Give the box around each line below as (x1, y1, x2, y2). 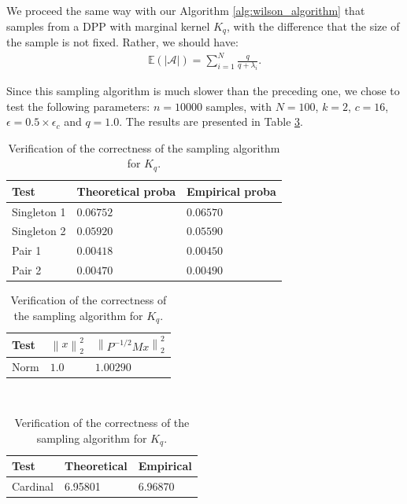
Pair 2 (12, 262, 42, 278)
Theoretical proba (76, 182, 176, 199)
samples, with (205, 97, 272, 114)
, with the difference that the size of (227, 17, 400, 34)
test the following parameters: (6, 97, 150, 114)
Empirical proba (187, 182, 276, 199)
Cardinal (12, 478, 54, 495)
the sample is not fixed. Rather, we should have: (6, 34, 239, 50)
